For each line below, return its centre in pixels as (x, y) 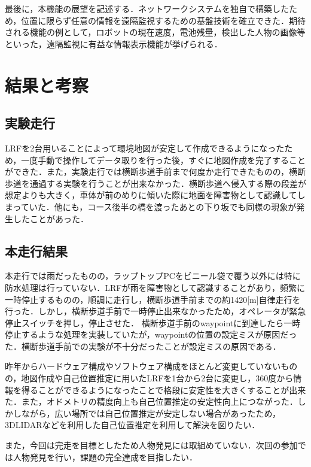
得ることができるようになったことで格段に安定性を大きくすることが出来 (164, 389)
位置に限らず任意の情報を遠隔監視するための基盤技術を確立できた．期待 (164, 20)
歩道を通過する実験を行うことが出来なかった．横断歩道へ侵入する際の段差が (155, 183)
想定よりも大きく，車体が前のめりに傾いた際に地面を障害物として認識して (151, 195)
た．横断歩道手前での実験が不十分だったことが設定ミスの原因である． (143, 346)
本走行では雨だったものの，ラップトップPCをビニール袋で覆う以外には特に (153, 276)
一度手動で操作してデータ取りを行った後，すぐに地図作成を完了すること (163, 160)
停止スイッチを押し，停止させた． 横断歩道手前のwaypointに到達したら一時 (153, 322)
